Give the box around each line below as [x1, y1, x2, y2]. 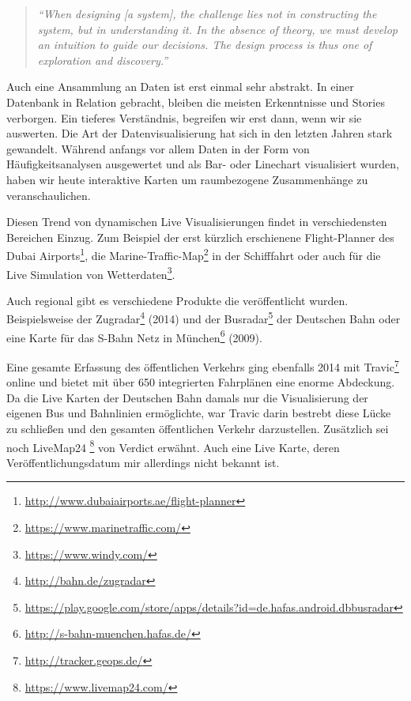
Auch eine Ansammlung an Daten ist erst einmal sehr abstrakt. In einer [6, 78, 354, 95]
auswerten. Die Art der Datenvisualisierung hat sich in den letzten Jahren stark [6, 125, 393, 141]
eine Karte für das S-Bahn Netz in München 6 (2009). [6, 326, 262, 345]
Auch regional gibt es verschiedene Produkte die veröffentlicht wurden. [6, 292, 349, 308]
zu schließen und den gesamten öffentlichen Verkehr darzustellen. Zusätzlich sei [6, 420, 389, 436]
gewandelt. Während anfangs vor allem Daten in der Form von [6, 140, 310, 156]
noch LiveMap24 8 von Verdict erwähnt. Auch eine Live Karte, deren [6, 436, 340, 455]
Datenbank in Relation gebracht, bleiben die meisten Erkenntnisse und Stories [6, 93, 385, 110]
